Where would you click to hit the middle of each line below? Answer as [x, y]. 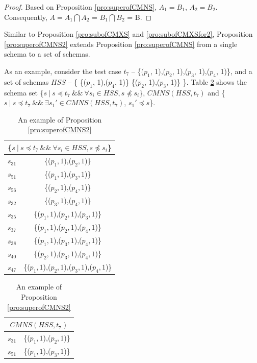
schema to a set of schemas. [47, 54]
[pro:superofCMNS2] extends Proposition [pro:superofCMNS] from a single [121, 44]
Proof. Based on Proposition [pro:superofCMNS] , [81, 7]
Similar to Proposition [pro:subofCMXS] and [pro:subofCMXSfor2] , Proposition [128, 34]
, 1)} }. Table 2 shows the [206, 81]
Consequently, [26, 17]
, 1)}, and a [234, 71]
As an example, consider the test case [63, 71]
